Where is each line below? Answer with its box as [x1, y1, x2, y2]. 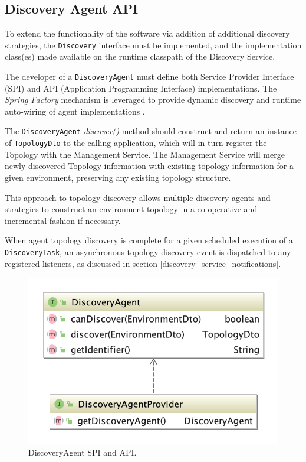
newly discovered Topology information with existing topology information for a [5, 160, 294, 172]
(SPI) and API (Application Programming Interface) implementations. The [5, 82, 277, 94]
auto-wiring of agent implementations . [5, 105, 145, 117]
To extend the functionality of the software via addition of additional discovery [5, 27, 290, 40]
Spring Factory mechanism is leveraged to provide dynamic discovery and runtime [5, 93, 301, 106]
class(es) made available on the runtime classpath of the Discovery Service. [5, 50, 275, 63]
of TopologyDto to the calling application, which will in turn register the [5, 136, 267, 149]
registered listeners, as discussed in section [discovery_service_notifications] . [5, 257, 281, 269]
